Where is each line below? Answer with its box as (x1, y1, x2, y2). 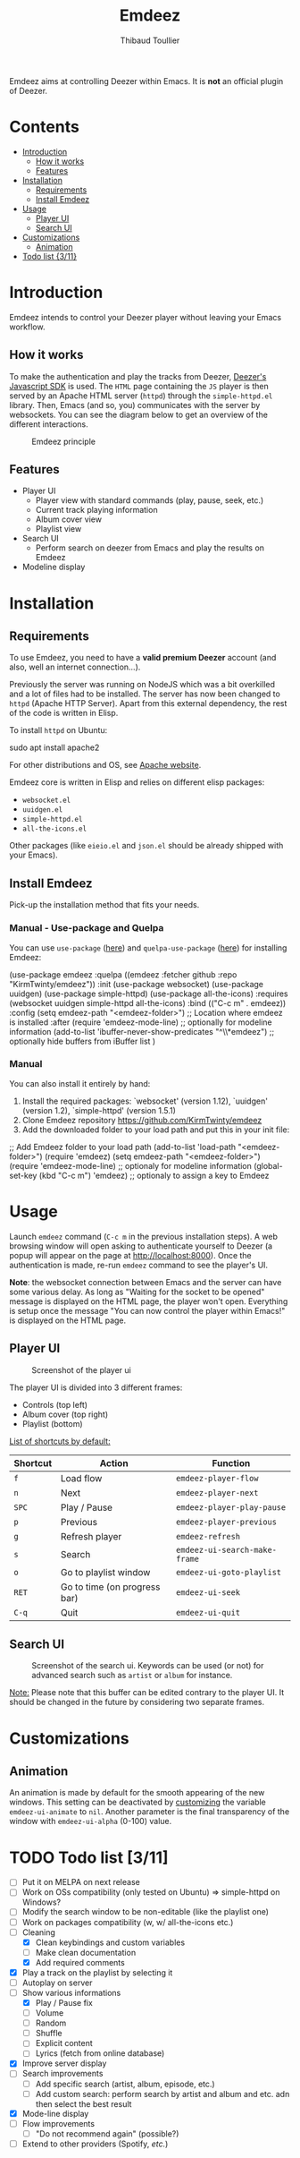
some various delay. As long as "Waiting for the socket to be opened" (9, 1286, 265, 1297)
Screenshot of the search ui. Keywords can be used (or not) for (31, 1660, 264, 1671)
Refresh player (61, 1530, 122, 1542)
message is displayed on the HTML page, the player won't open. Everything (9, 1295, 288, 1307)
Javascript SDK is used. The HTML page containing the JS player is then (9, 380, 270, 391)
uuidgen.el (21, 806, 63, 815)
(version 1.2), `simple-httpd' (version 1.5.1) (21, 1105, 177, 1115)
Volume (35, 2008, 64, 2018)
